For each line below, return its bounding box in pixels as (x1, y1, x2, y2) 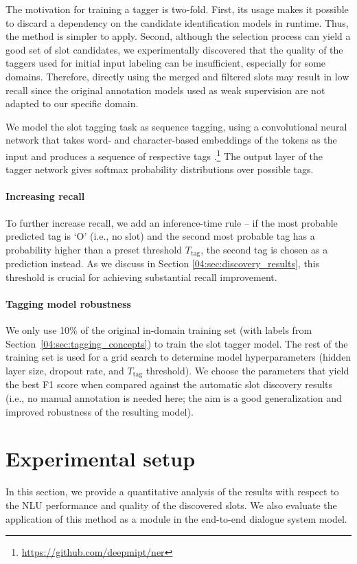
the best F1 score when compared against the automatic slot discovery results (5, 377, 333, 392)
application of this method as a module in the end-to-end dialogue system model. (5, 511, 347, 526)
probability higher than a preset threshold (5, 242, 183, 256)
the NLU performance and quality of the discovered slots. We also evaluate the (5, 497, 337, 512)
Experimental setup (5, 444, 196, 473)
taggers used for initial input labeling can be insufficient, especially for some (5, 56, 326, 70)
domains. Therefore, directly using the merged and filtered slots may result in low (5, 69, 349, 83)
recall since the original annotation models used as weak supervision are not (5, 82, 325, 97)
